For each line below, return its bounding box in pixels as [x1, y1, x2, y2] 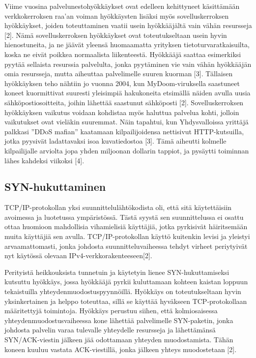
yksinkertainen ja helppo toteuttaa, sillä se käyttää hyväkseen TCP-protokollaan [4, 296, 247, 306]
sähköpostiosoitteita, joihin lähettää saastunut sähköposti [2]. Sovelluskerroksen [4, 97, 244, 107]
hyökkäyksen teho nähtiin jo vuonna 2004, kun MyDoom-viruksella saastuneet [4, 78, 240, 88]
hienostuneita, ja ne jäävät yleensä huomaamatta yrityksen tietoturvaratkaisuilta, [4, 39, 250, 50]
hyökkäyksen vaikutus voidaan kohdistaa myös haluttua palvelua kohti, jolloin [4, 107, 239, 117]
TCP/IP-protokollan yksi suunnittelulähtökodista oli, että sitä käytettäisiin [4, 202, 232, 212]
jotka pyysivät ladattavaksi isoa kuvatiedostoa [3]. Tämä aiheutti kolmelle [4, 136, 227, 146]
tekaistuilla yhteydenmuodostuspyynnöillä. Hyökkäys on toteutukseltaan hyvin [4, 286, 241, 297]
